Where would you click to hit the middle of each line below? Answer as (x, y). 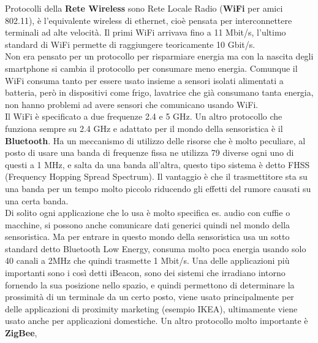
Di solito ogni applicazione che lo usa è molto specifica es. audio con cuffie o (148, 213)
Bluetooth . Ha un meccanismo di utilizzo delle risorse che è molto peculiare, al (155, 140)
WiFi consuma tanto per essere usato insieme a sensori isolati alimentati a (144, 80)
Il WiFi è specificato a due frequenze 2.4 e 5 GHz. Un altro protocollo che (144, 116)
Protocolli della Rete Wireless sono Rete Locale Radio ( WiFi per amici (144, 8)
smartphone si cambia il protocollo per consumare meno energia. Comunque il (151, 68)
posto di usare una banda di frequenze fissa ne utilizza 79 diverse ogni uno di (150, 152)
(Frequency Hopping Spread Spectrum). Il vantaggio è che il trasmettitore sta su (156, 176)
